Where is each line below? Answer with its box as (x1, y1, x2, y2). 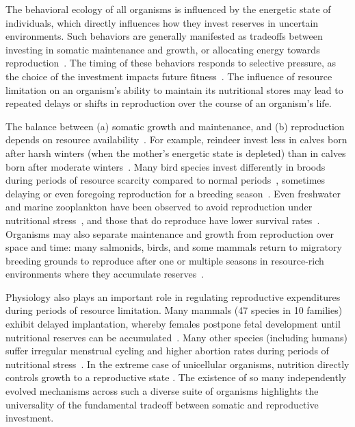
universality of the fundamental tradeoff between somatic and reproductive (5, 397, 319, 411)
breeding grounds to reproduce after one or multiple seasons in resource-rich (5, 253, 324, 267)
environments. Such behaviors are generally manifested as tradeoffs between (5, 29, 323, 43)
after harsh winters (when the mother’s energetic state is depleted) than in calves (5, 145, 346, 160)
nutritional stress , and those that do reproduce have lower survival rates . (5, 212, 320, 227)
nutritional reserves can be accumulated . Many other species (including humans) (5, 330, 347, 344)
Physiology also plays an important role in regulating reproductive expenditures (5, 289, 341, 304)
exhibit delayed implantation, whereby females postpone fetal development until (5, 317, 341, 331)
